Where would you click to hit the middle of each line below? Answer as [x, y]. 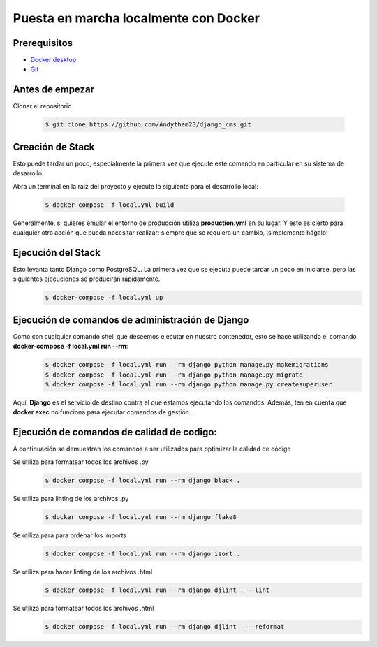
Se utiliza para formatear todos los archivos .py [81, 462]
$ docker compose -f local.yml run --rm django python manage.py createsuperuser [189, 384]
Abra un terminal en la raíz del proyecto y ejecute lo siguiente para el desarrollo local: [135, 186]
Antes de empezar [53, 90]
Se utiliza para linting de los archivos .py [71, 498]
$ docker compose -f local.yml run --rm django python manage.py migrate [174, 375]
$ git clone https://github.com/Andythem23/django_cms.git [148, 125]
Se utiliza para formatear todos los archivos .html [83, 609]
